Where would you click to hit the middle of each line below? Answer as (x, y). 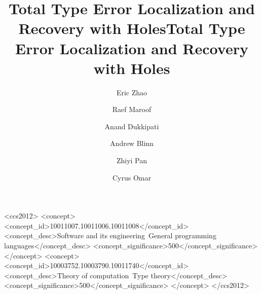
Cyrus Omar (132, 177)
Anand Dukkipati (132, 126)
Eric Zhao (132, 92)
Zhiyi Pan (132, 160)
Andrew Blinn (132, 143)
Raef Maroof (132, 109)
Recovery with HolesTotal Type (132, 28)
